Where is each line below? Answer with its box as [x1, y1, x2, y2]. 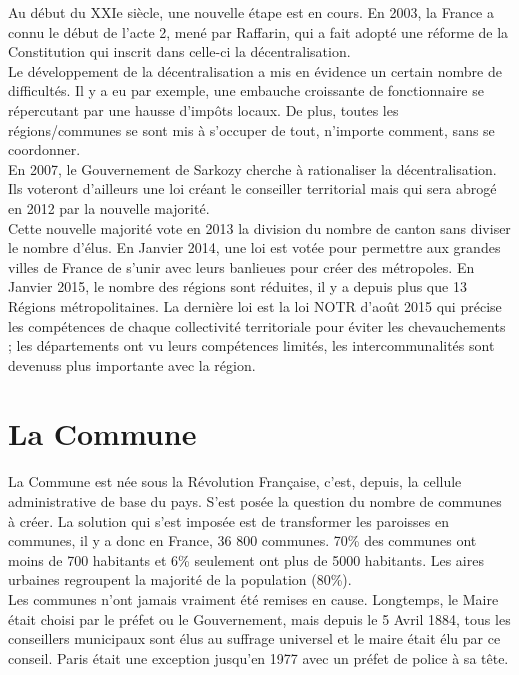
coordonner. [8, 139, 81, 160]
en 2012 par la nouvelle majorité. [8, 197, 210, 218]
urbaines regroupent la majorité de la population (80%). [8, 569, 352, 590]
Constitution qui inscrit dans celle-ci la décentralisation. [8, 41, 351, 62]
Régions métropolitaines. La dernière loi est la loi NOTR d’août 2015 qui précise [8, 295, 502, 316]
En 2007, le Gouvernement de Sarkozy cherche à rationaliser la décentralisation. [8, 158, 497, 179]
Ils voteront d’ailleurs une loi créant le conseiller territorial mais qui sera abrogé [8, 178, 497, 199]
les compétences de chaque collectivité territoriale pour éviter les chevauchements [8, 315, 506, 336]
